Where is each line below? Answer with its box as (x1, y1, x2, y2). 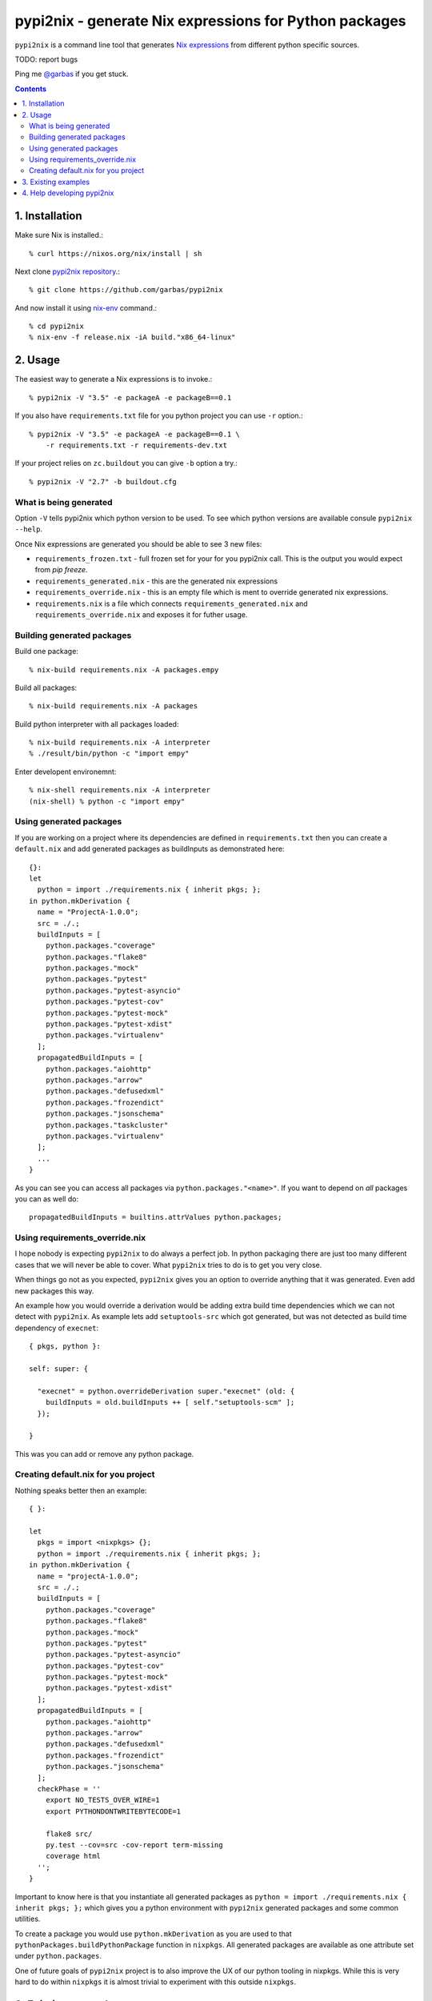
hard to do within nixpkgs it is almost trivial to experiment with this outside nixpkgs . (14, 1977, 296, 1987)
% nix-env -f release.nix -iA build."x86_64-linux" (29, 333, 236, 342)
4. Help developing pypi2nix (22, 188, 114, 198)
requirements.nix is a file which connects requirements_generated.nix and (34, 599, 308, 608)
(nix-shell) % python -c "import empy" (29, 796, 186, 806)
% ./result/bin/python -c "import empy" (29, 749, 190, 758)
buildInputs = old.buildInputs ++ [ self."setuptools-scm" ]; (45, 1397, 295, 1407)
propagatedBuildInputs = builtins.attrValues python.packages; (29, 1213, 282, 1222)
